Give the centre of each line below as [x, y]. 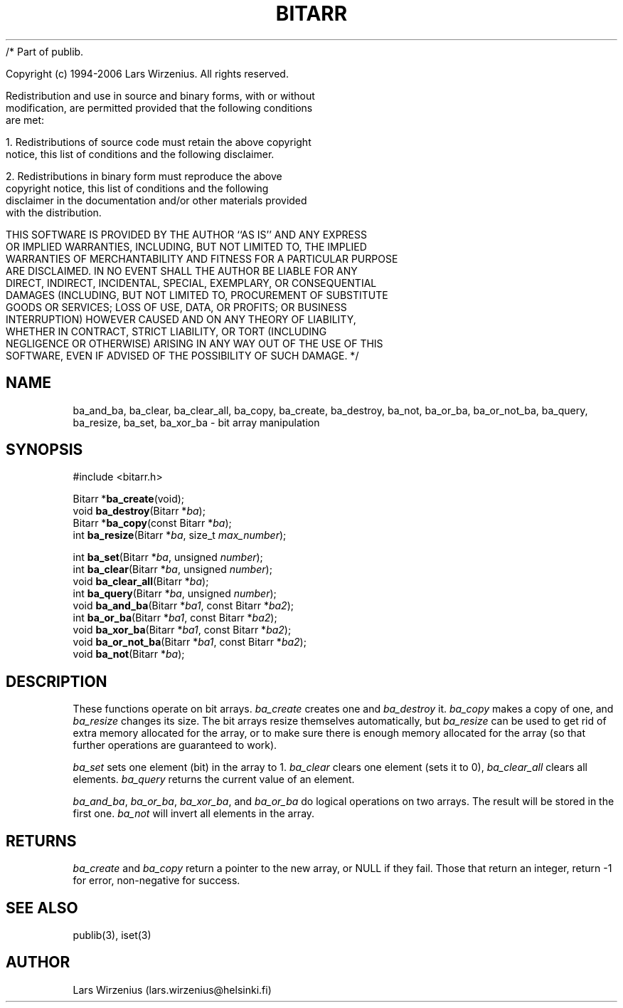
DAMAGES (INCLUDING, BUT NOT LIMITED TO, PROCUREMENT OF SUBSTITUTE [197, 295]
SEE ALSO [42, 908]
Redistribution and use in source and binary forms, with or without [160, 95]
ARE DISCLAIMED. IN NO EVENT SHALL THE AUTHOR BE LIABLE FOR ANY [182, 271]
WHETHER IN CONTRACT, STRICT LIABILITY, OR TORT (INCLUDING [166, 331]
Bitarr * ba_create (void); [129, 499]
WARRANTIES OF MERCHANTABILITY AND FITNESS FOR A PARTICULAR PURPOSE [202, 258]
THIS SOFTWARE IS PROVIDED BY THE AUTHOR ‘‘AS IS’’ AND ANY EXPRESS [186, 234]
